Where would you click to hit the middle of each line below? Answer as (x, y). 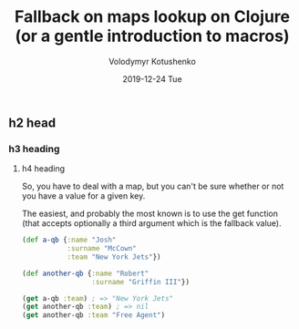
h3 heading (34, 149)
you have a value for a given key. (83, 196)
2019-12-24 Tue (152, 78)
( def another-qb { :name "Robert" (85, 273)
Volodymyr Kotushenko (152, 61)
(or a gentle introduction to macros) (152, 36)
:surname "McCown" (102, 249)
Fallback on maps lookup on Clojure (152, 17)
